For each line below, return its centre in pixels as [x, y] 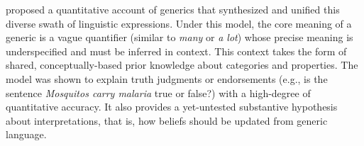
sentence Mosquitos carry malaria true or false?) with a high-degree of [158, 92]
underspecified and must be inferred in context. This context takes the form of [176, 51]
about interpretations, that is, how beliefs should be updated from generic [167, 120]
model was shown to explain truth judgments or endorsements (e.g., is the [167, 78]
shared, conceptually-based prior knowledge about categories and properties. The [182, 65]
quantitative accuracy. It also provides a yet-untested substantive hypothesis [172, 107]
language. [26, 134]
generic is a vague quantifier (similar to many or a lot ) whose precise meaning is [180, 37]
